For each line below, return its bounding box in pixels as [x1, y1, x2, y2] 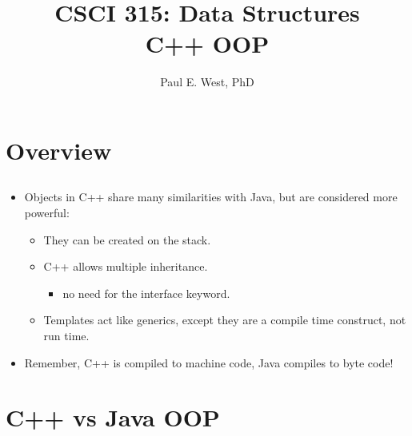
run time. [43, 327, 90, 344]
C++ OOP [145, 27, 270, 60]
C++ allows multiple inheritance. [43, 258, 208, 275]
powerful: [24, 204, 70, 221]
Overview [6, 133, 112, 166]
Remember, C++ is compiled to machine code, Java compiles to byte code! [24, 354, 394, 371]
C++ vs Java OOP [6, 401, 220, 434]
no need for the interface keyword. [62, 284, 230, 301]
